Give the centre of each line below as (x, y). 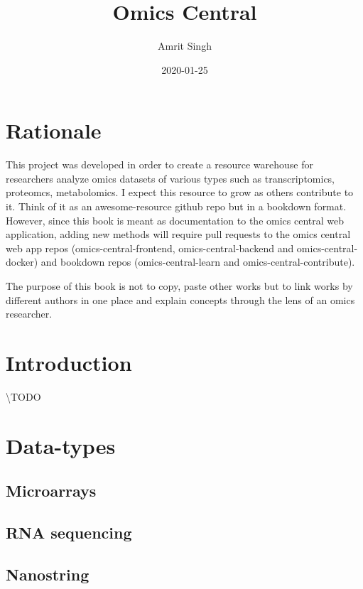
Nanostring (48, 574)
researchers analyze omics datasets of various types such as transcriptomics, (170, 178)
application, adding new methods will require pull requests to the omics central (178, 234)
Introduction (69, 362)
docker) (22, 262)
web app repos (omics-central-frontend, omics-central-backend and (150, 248)
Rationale (54, 130)
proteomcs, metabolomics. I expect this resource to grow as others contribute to (180, 192)
